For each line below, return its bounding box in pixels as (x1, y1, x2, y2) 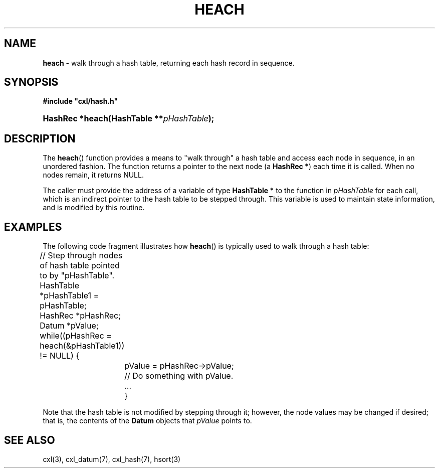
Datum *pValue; (40, 321, 99, 331)
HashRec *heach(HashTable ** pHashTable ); (43, 113, 214, 124)
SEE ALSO (4, 433, 55, 446)
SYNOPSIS (4, 76, 59, 89)
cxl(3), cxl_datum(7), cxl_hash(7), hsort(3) (43, 454, 181, 463)
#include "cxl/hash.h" (43, 97, 118, 106)
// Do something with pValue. (124, 371, 234, 381)
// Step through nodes (40, 250, 123, 261)
